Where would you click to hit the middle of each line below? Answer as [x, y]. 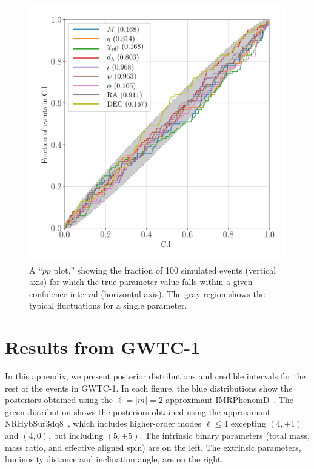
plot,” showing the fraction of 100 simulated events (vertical [165, 270]
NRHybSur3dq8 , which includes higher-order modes [103, 423]
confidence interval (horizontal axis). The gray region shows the [147, 293]
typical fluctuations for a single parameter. [108, 305]
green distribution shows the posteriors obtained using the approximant [138, 411]
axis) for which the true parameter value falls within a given [141, 282]
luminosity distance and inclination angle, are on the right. [114, 459]
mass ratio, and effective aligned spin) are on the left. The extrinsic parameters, [153, 447]
